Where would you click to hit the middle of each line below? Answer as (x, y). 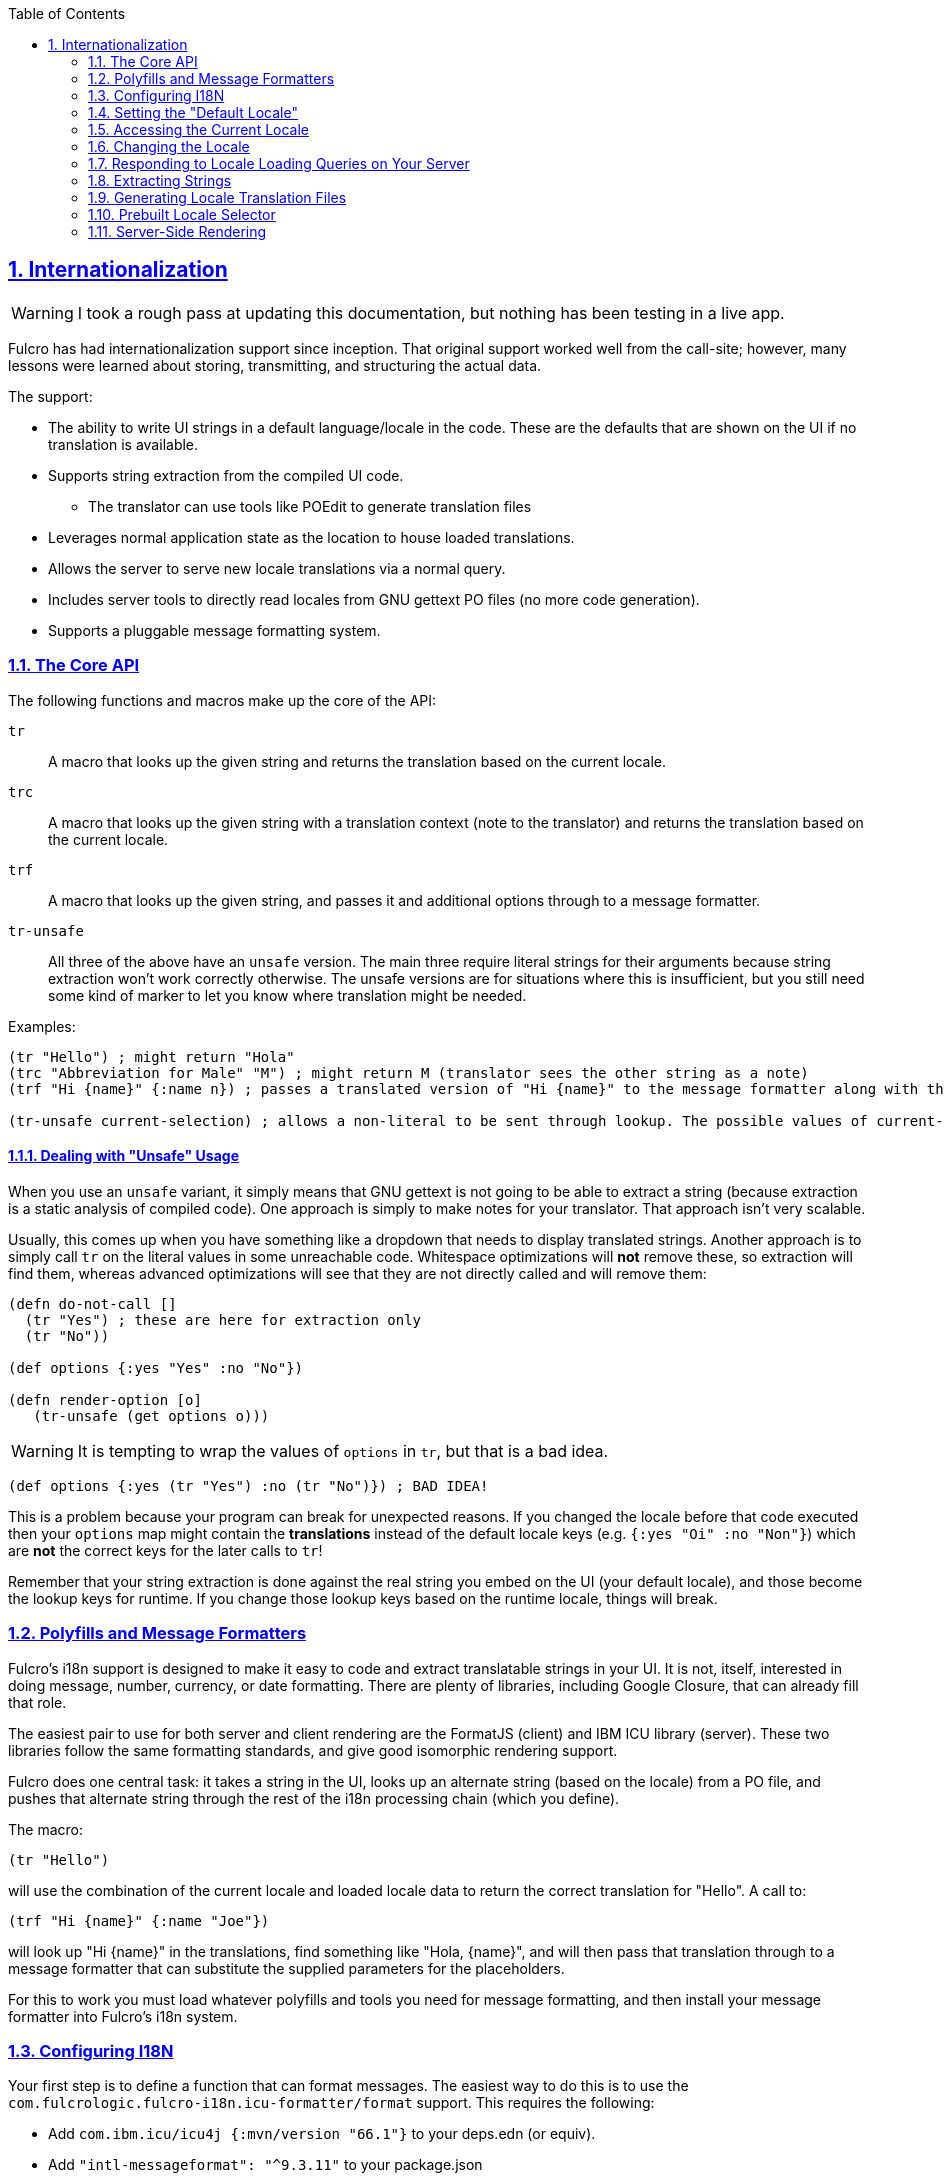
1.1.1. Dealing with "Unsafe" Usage (123, 1156)
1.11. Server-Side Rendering (177, 231)
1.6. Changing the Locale (169, 146)
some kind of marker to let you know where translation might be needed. (287, 995)
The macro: (46, 1829)
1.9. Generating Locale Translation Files (217, 197)
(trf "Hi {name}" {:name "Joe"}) (139, 1920)
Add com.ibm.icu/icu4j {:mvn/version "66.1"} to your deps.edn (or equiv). (322, 2134)
